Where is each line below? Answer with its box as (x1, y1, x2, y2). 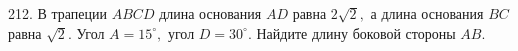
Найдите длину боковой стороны (256, 22, 456, 43)
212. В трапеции (8, 3, 108, 23)
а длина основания (370, 3, 484, 23)
